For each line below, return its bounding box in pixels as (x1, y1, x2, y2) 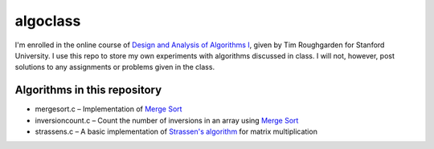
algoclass (14, 12, 81, 30)
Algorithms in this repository (14, 83, 162, 97)
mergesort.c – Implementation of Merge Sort (35, 104, 182, 114)
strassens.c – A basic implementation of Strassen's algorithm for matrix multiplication (35, 127, 317, 136)
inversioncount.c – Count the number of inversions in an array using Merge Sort (35, 115, 299, 125)
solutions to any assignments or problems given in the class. (14, 62, 215, 72)
